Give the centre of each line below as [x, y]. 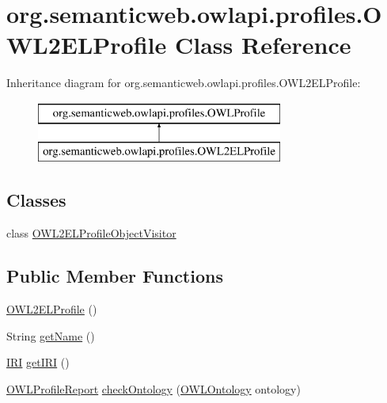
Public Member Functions [115, 276]
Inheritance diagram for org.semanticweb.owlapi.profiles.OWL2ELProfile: [184, 83]
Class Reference [263, 45]
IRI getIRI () [38, 362]
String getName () [51, 335]
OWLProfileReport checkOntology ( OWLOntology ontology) [154, 388]
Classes [36, 200]
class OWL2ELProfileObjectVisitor [91, 233]
